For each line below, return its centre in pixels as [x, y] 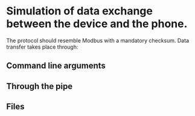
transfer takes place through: [42, 47]
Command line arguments [56, 66]
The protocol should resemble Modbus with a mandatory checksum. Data [97, 40]
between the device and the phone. [97, 24]
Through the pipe [40, 86]
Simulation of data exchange [79, 11]
